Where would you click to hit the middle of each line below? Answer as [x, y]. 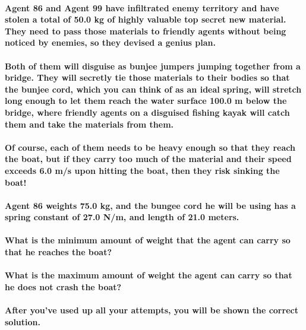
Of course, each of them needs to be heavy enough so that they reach [150, 147]
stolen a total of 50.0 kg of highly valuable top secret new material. [146, 19]
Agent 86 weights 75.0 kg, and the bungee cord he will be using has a [150, 205]
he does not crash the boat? [63, 286]
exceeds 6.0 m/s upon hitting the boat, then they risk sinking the [142, 170]
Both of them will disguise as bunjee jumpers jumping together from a [153, 66]
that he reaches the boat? [58, 252]
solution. [23, 321]
